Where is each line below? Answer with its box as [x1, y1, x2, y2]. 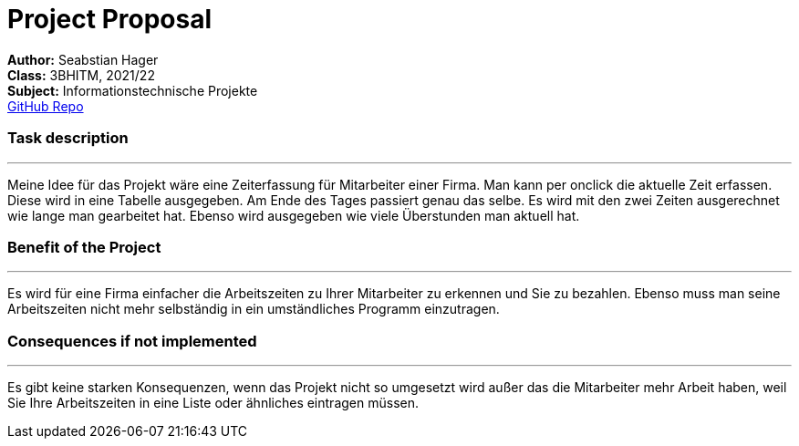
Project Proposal [7, 4, 213, 35]
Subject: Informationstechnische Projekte [7, 82, 258, 99]
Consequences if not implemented [7, 331, 257, 350]
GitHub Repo [7, 98, 84, 114]
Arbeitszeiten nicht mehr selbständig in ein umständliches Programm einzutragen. [7, 301, 500, 317]
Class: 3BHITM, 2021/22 [7, 67, 155, 83]
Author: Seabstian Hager [7, 51, 159, 67]
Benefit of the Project [7, 237, 161, 256]
